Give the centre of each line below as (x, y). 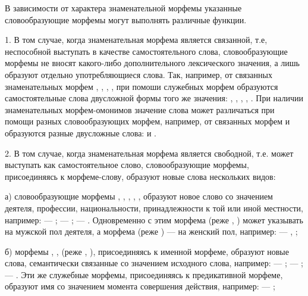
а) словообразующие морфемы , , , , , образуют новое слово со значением (139, 196)
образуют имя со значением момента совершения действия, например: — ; (140, 286)
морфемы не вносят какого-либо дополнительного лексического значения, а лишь (152, 63)
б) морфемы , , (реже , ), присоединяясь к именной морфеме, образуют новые (147, 251)
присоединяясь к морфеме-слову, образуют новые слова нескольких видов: (140, 176)
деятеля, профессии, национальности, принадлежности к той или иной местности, (154, 208)
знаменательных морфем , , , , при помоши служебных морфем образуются (142, 86)
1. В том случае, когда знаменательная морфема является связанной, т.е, (136, 40)
